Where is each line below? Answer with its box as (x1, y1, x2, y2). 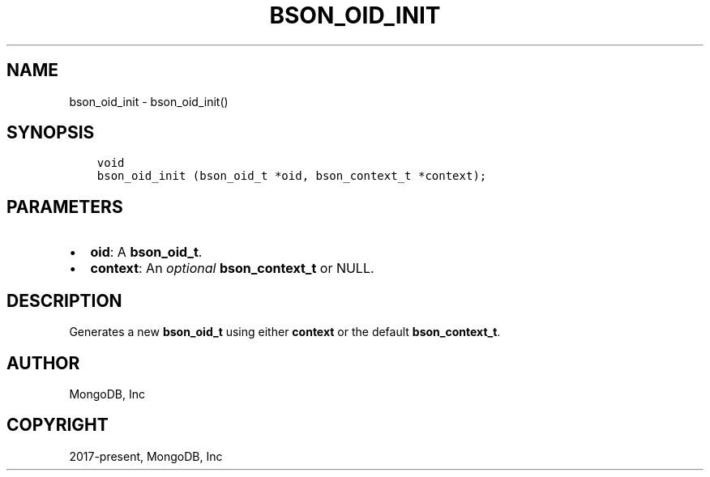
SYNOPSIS (6, 122, 95, 143)
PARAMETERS (6, 196, 123, 217)
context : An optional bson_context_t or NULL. (90, 260, 374, 277)
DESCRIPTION (6, 290, 122, 311)
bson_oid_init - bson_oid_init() (69, 94, 229, 109)
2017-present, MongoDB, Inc (69, 449, 223, 463)
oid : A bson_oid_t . (90, 244, 203, 261)
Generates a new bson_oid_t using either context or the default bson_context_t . (69, 325, 501, 339)
